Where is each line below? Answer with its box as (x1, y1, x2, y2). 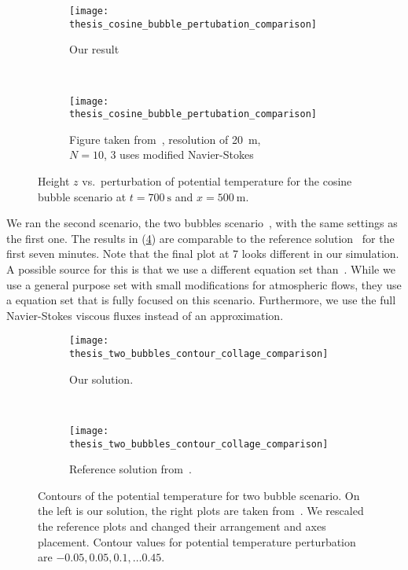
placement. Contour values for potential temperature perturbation (38, 533, 356, 550)
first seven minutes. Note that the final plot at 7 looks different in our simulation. (6, 245, 399, 262)
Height (38, 173, 70, 189)
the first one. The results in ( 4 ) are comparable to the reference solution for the (6, 230, 395, 246)
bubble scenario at (38, 188, 127, 204)
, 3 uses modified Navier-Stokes (103, 146, 254, 163)
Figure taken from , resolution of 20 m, (69, 131, 261, 147)
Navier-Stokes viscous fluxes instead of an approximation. (6, 307, 284, 323)
